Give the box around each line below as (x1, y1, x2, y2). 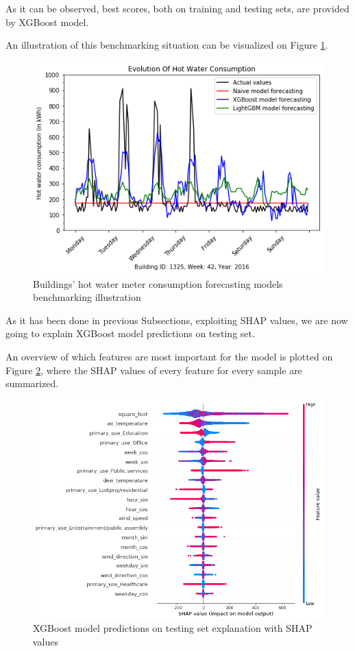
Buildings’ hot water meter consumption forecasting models (33, 276, 283, 291)
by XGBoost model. (5, 14, 89, 29)
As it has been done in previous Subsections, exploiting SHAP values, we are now (5, 312, 348, 327)
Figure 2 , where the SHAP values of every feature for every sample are (5, 363, 302, 377)
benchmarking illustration (33, 290, 141, 304)
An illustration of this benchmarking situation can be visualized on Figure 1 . (5, 38, 328, 52)
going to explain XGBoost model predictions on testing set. (5, 326, 255, 341)
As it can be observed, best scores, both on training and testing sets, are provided (5, 1, 350, 15)
